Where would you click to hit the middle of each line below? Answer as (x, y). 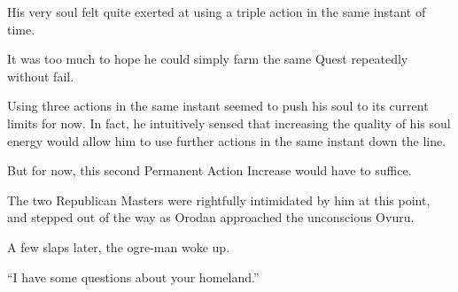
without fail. (41, 76)
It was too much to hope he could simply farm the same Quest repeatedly (208, 59)
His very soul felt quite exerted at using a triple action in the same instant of (217, 12)
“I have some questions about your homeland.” (133, 277)
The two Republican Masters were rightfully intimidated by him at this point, (219, 200)
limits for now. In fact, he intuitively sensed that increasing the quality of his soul (229, 123)
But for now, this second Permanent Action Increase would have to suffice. (210, 170)
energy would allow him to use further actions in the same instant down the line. (227, 140)
